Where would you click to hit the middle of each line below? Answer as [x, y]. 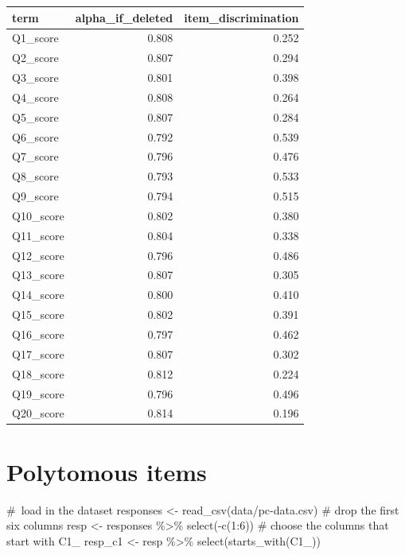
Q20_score [38, 413]
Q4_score [35, 97]
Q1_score [35, 38]
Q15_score [38, 314]
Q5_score [35, 116]
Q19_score [38, 393]
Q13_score [38, 275]
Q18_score [38, 373]
